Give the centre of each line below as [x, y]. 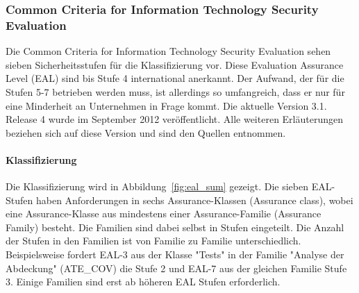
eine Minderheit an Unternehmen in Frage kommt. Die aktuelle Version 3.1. [166, 105]
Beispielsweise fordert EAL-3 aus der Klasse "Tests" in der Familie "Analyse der [175, 254]
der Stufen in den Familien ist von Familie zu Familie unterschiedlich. [153, 241]
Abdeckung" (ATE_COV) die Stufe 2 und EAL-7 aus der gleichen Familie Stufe [176, 268]
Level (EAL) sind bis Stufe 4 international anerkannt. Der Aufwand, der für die [175, 78]
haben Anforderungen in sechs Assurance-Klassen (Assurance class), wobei [194, 200]
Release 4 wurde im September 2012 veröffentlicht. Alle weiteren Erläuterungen [174, 119]
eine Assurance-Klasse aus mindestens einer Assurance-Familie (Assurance [164, 214]
